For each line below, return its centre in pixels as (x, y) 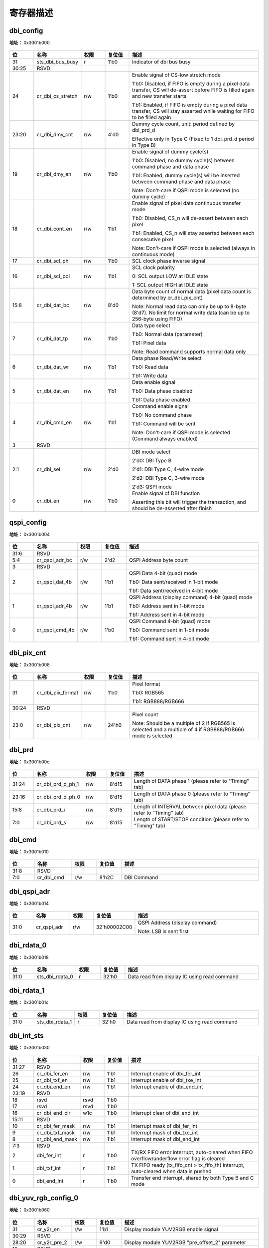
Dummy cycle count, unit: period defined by (184, 124)
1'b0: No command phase (162, 415)
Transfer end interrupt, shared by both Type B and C (193, 1178)
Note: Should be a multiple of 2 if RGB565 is (184, 723)
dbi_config (26, 31)
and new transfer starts (159, 96)
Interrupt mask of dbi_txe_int (165, 1132)
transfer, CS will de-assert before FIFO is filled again (194, 90)
